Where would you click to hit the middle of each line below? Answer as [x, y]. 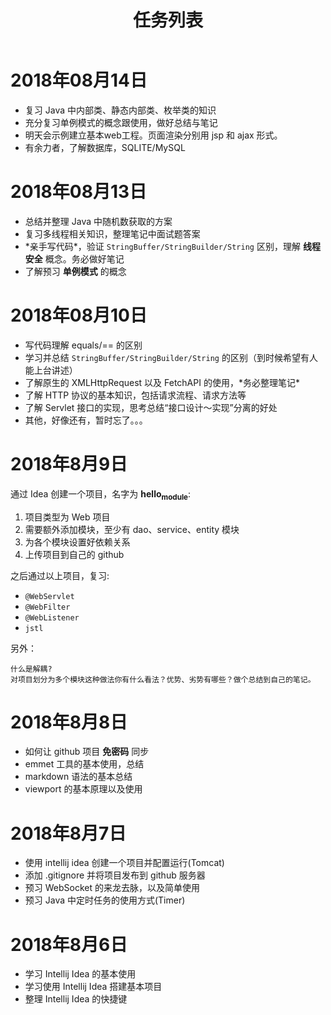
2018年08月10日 [79, 315]
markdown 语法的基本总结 [78, 777]
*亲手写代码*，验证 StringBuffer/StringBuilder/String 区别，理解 [162, 246]
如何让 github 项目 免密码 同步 [87, 752]
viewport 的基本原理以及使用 [83, 789]
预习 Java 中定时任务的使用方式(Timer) [105, 900]
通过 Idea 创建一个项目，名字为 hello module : [101, 494]
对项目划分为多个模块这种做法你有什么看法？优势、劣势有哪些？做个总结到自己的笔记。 [163, 679]
